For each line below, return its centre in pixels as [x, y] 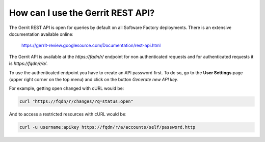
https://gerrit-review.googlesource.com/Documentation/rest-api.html [91, 45]
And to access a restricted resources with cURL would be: [68, 114]
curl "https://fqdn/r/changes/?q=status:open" [76, 101]
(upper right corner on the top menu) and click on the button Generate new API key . [94, 79]
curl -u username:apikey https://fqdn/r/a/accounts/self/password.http [107, 127]
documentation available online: [41, 34]
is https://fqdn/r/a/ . [28, 63]
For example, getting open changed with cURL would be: [66, 88]
